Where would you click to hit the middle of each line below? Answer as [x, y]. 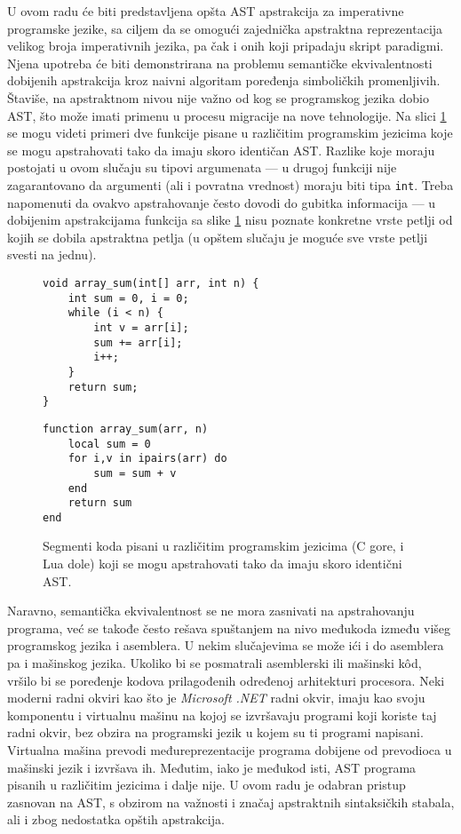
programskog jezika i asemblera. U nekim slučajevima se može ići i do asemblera [226, 645]
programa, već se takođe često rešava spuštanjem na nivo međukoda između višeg [229, 627]
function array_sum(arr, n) [126, 429]
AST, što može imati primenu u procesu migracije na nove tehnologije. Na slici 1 [227, 115]
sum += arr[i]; [138, 342]
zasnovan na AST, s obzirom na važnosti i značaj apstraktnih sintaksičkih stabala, [231, 802]
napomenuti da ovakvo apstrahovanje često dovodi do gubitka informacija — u [222, 202]
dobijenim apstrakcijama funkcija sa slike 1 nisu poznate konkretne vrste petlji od [230, 220]
